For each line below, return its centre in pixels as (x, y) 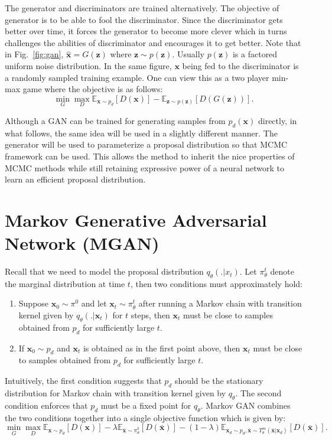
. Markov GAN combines (245, 405)
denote (282, 271)
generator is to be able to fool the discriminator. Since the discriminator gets (144, 19)
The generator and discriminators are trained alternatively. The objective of (142, 8)
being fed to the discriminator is (240, 65)
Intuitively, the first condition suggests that (83, 381)
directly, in (277, 120)
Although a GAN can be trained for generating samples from (115, 120)
